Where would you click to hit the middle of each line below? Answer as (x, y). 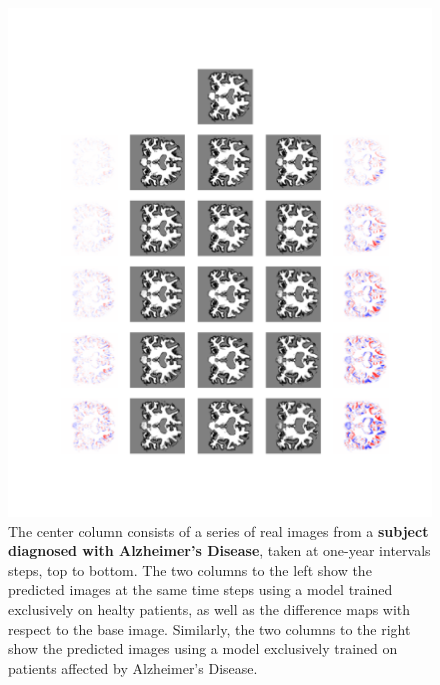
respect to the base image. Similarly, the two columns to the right (209, 628)
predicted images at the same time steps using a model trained (200, 589)
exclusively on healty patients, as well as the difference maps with (209, 608)
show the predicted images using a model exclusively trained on (203, 648)
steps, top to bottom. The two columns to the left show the (190, 569)
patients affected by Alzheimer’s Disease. (133, 667)
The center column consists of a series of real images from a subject (218, 530)
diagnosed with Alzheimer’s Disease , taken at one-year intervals (219, 550)
